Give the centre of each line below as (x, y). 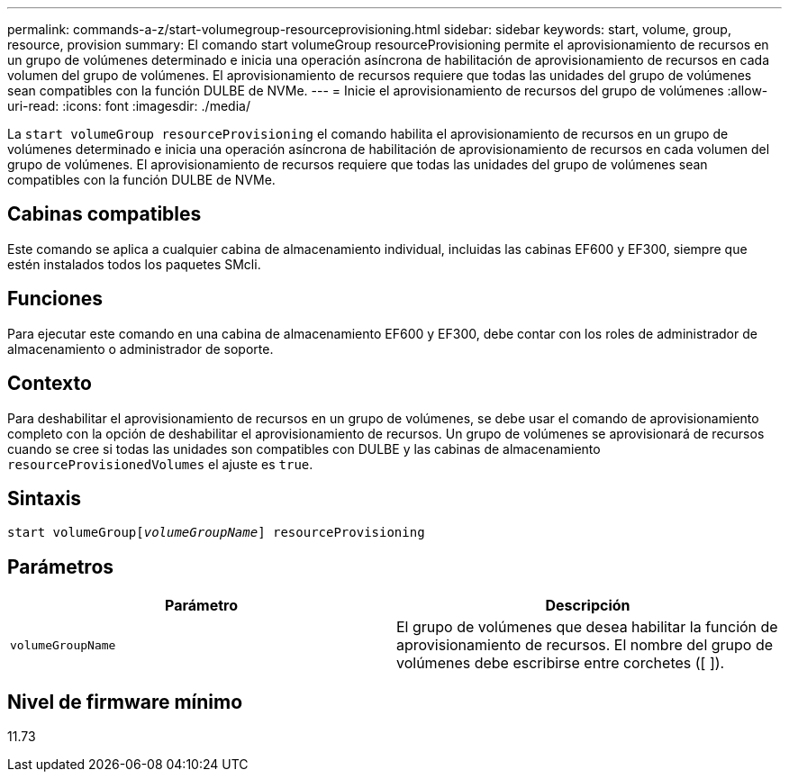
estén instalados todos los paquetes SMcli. (134, 264)
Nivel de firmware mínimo (125, 702)
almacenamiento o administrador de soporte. (141, 349)
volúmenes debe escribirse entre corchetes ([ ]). (561, 663)
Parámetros (61, 566)
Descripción (588, 606)
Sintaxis (45, 498)
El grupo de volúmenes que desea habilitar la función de (587, 627)
